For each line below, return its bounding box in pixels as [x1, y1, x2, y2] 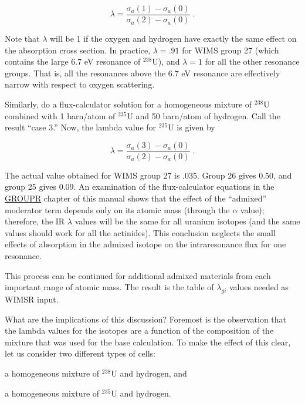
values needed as [229, 281, 289, 293]
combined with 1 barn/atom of [5, 109, 116, 122]
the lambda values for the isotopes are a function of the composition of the [5, 324, 274, 337]
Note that [5, 32, 40, 45]
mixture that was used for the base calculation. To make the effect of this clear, [5, 335, 291, 348]
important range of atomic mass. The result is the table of [5, 281, 214, 293]
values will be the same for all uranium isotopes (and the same [74, 215, 300, 227]
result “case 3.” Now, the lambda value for [5, 121, 157, 133]
